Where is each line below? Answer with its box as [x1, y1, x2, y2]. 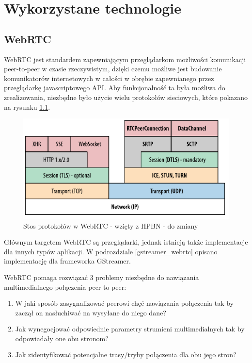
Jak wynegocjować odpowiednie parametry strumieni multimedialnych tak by [15, 324, 245, 334]
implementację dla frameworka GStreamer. [4, 256, 131, 266]
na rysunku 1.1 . [4, 101, 50, 112]
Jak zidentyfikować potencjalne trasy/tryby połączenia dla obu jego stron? [15, 349, 236, 360]
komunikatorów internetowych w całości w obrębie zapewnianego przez [4, 73, 214, 83]
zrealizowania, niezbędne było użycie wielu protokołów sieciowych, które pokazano [4, 92, 248, 102]
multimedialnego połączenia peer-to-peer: [4, 281, 126, 292]
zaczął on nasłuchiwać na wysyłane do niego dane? [15, 307, 166, 317]
